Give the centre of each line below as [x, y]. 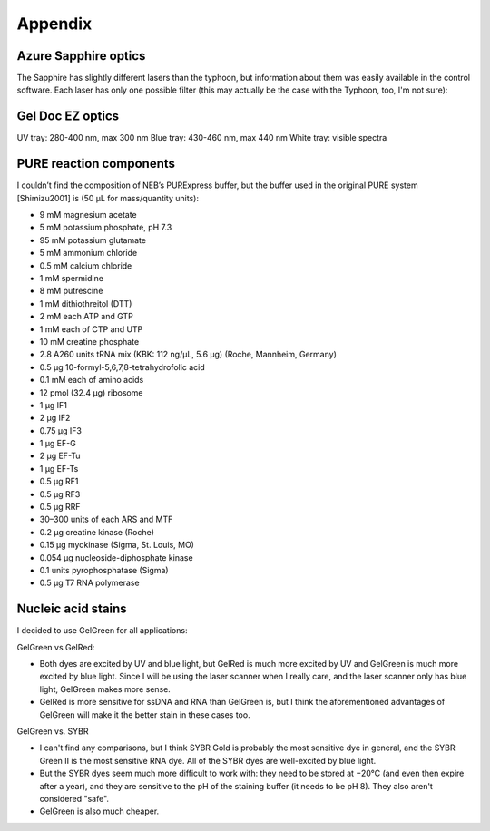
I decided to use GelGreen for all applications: [102, 631]
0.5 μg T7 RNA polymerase [89, 583]
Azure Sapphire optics [81, 56]
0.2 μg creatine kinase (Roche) [97, 532]
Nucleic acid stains [72, 609]
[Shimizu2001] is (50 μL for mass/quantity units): [108, 198]
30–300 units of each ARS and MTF [106, 519]
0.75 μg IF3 [60, 430]
